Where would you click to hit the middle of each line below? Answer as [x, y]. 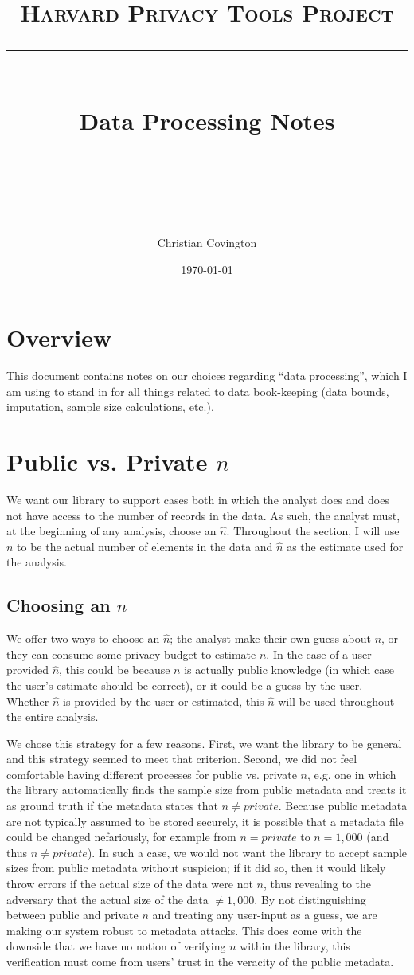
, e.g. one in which [352, 774]
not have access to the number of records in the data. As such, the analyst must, [203, 515]
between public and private [72, 915]
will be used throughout [336, 701]
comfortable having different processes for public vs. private [152, 774]
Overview [59, 337]
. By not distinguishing [310, 899]
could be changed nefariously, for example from [121, 837]
